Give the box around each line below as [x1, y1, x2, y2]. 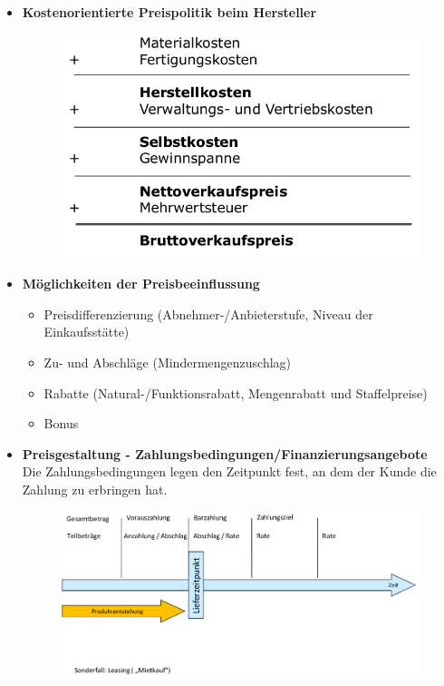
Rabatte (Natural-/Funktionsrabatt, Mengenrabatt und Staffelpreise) [43, 383, 428, 402]
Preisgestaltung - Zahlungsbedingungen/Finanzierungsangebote [22, 444, 428, 463]
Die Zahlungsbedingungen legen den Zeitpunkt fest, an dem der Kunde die [22, 462, 437, 481]
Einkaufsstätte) [43, 322, 130, 341]
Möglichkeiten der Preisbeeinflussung [22, 274, 260, 293]
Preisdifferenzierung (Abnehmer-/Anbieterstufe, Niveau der [43, 304, 373, 323]
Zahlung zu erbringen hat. [22, 480, 168, 499]
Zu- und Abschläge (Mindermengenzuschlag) [43, 353, 292, 372]
